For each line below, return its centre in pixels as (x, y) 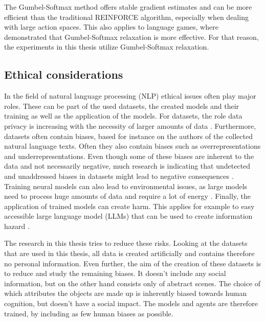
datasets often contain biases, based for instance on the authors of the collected (128, 136)
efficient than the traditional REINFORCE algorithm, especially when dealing (126, 17)
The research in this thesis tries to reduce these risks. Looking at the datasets (126, 243)
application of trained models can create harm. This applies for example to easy (129, 206)
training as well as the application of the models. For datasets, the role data (123, 116)
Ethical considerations (64, 74)
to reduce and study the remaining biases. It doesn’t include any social (115, 273)
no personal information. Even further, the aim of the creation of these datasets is (133, 263)
